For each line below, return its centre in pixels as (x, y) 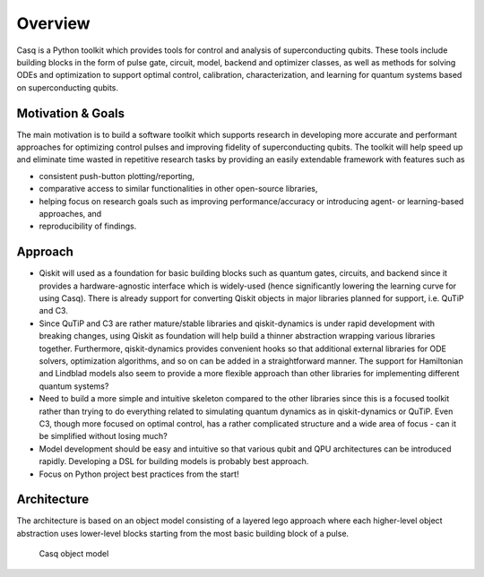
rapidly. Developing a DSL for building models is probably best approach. (174, 461)
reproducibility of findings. (88, 226)
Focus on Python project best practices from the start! (139, 474)
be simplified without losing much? (103, 436)
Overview (53, 23)
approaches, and (70, 213)
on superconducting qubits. (68, 87)
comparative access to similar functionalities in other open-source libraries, (178, 189)
